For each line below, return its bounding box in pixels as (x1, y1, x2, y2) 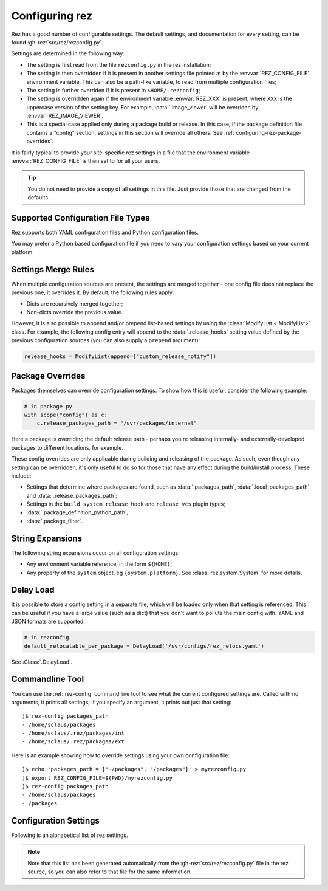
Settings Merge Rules (11, 264, 94, 275)
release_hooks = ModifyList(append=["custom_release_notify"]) (24, 353, 217, 360)
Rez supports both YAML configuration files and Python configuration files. (11, 229, 199, 236)
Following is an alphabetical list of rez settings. (11, 831, 128, 839)
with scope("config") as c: (24, 411, 108, 418)
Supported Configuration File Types (11, 213, 150, 223)
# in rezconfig (24, 634, 69, 641)
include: (11, 472, 32, 480)
